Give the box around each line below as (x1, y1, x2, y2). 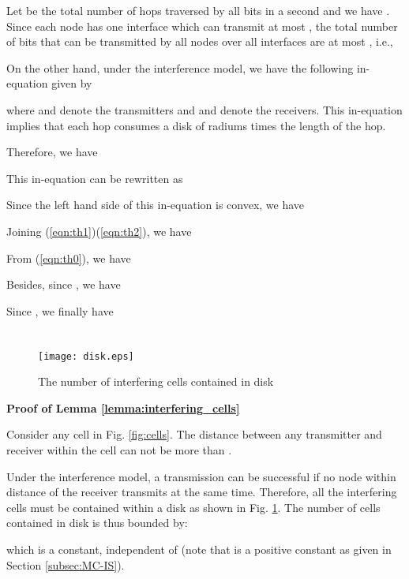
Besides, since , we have (6, 276, 121, 293)
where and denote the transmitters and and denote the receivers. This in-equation (6, 101, 403, 118)
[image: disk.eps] (38, 350, 134, 362)
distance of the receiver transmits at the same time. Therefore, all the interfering (6, 484, 397, 500)
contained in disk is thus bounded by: (6, 514, 188, 531)
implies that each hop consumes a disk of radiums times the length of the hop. (6, 117, 386, 133)
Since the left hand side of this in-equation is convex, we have (6, 196, 305, 213)
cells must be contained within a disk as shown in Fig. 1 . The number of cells (6, 499, 381, 515)
